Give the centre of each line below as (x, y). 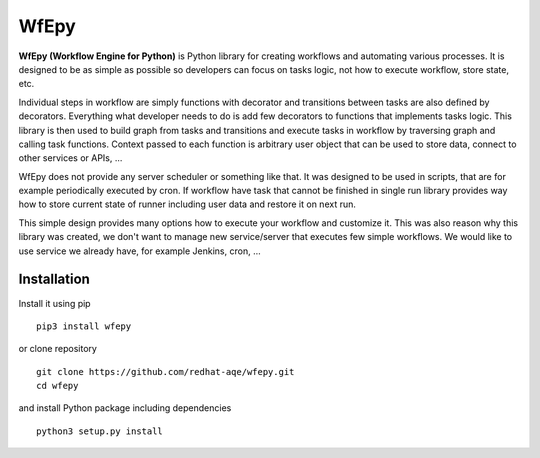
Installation (54, 279)
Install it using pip (54, 303)
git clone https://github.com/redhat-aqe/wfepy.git (165, 371)
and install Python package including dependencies (125, 408)
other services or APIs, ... (70, 158)
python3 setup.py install (100, 431)
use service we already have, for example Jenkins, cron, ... (139, 251)
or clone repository (57, 349)
